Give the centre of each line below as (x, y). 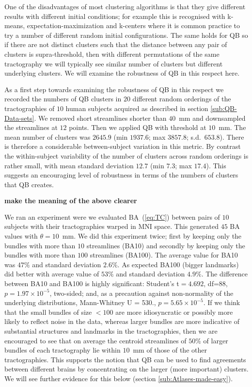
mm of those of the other (170, 350)
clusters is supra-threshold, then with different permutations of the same (112, 54)
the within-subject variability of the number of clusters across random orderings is (126, 155)
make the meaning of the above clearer (71, 201)
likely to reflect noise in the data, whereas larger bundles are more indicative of (122, 321)
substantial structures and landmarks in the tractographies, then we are (111, 331)
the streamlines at (31, 127)
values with (21, 236)
